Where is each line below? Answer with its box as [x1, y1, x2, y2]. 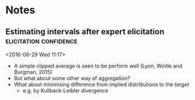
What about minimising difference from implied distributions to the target [13, 81, 189, 88]
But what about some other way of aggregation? [13, 75, 131, 81]
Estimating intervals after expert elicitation [5, 27, 165, 37]
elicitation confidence [5, 35, 78, 45]
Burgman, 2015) [13, 69, 53, 76]
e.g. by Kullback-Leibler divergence [22, 87, 109, 94]
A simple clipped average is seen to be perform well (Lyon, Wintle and [13, 62, 183, 69]
